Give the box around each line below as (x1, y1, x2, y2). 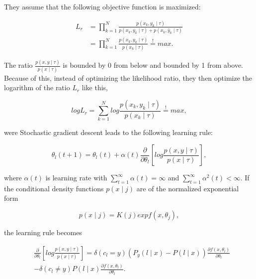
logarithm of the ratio (4, 82, 70, 93)
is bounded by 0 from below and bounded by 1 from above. (63, 60, 243, 70)
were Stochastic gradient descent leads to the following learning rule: (4, 127, 213, 138)
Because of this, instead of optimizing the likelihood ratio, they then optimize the (4, 72, 253, 83)
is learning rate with (45, 172, 107, 183)
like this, (82, 82, 108, 93)
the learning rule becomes (4, 227, 82, 238)
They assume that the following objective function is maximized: (4, 1, 201, 11)
